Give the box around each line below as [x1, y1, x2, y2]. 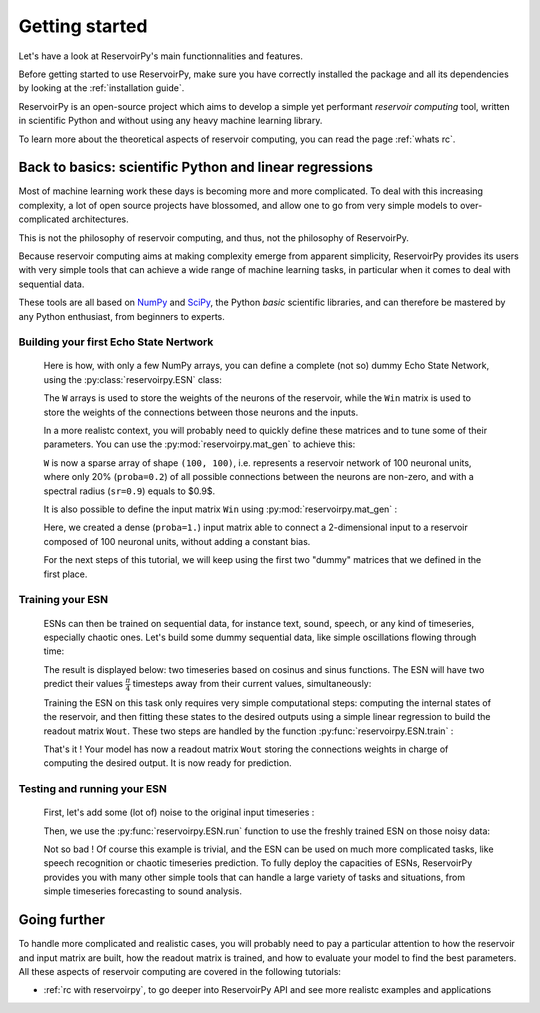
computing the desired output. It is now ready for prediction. [43, 757, 292, 769]
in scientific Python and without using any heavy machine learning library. [18, 115, 323, 127]
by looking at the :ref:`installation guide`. [18, 82, 185, 94]
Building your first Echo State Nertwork [18, 335, 214, 349]
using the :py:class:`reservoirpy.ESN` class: [43, 373, 222, 385]
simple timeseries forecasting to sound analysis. [43, 885, 243, 897]
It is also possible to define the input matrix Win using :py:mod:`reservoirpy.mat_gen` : [43, 503, 398, 515]
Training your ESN [18, 593, 109, 607]
